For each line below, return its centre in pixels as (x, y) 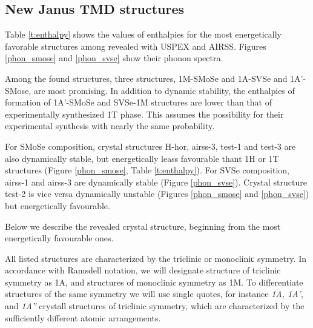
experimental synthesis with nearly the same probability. (110, 126)
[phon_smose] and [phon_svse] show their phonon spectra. (114, 58)
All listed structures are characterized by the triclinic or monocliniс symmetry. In (156, 258)
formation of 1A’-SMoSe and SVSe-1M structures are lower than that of (138, 102)
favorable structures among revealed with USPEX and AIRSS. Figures (136, 46)
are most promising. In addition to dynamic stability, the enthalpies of (164, 90)
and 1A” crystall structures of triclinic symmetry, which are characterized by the (155, 306)
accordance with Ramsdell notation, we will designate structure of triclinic (143, 270)
